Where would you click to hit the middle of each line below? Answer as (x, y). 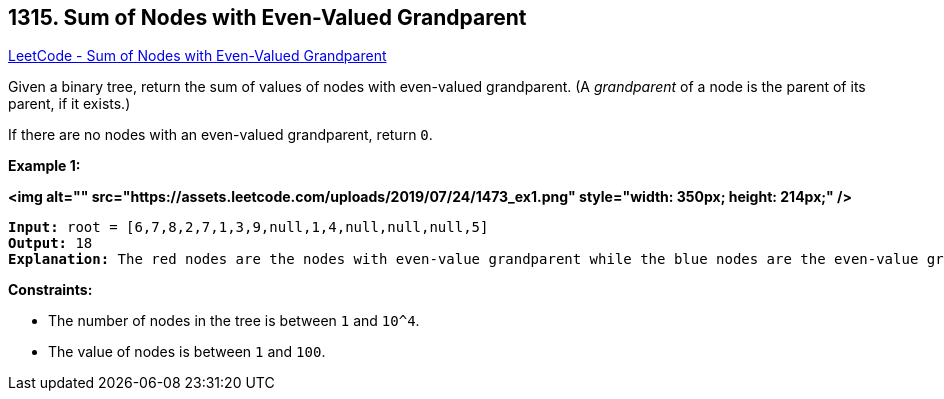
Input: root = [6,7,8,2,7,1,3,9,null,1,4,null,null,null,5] (248, 227)
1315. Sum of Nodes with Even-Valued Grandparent (267, 17)
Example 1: (44, 166)
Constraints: (50, 290)
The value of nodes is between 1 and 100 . (187, 352)
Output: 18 (50, 243)
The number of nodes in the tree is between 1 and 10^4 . (234, 321)
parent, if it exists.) (69, 104)
